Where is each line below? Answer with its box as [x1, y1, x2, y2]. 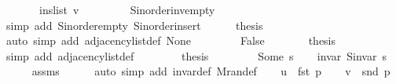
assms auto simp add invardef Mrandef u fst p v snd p [31, 63, 390, 79]
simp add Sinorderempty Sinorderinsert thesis [5, 16, 263, 33]
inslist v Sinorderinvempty [38, 2, 215, 17]
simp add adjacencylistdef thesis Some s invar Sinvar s [5, 47, 387, 64]
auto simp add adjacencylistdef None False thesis [5, 32, 336, 49]
